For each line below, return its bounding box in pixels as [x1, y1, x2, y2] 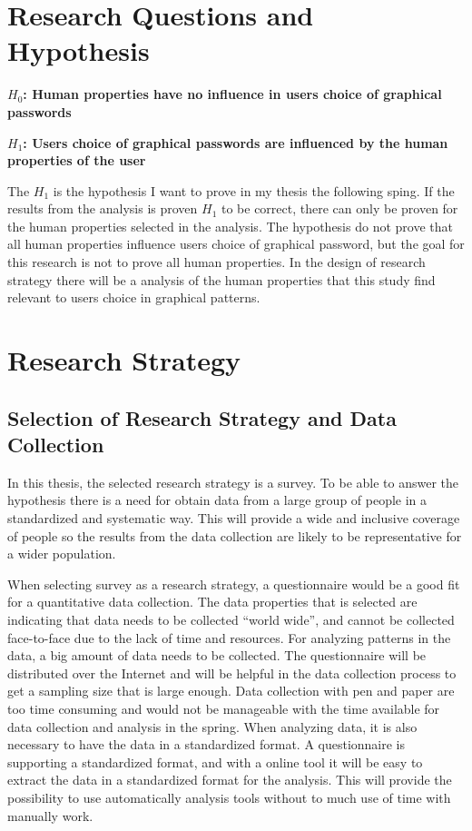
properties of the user [7, 151, 146, 170]
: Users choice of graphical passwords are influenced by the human [23, 133, 448, 152]
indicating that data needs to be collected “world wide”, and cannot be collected [7, 609, 455, 628]
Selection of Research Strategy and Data [7, 403, 397, 431]
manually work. [7, 806, 93, 825]
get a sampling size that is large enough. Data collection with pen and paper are [7, 681, 455, 700]
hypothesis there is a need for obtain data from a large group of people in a [7, 490, 428, 509]
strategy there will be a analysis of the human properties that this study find [7, 270, 436, 289]
